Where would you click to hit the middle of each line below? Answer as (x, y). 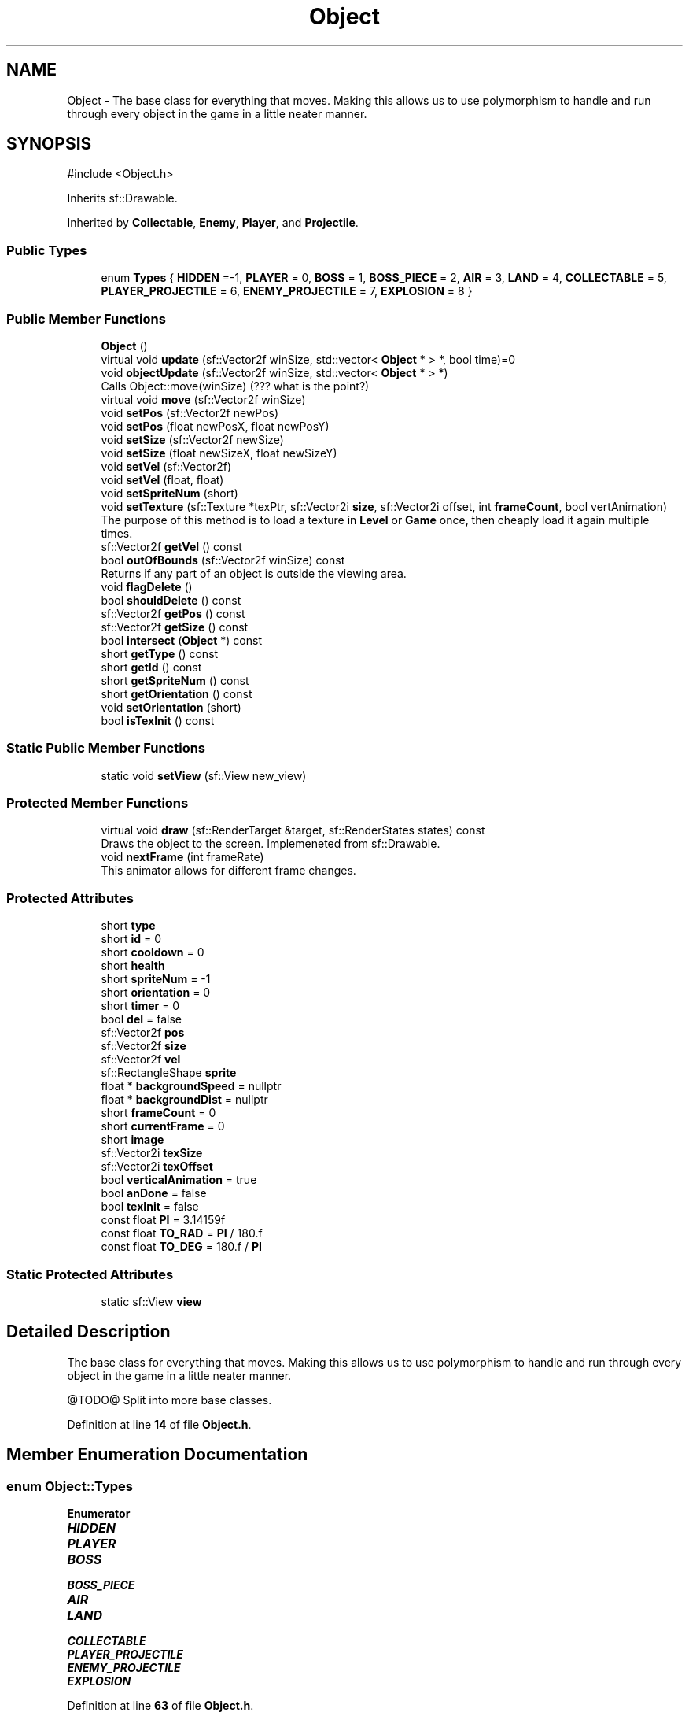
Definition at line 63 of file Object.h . (160, 1705)
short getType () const (160, 653)
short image (133, 1140)
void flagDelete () (147, 586)
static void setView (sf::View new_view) (204, 775)
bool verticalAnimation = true (179, 1180)
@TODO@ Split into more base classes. (169, 1400)
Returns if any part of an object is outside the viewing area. (254, 573)
